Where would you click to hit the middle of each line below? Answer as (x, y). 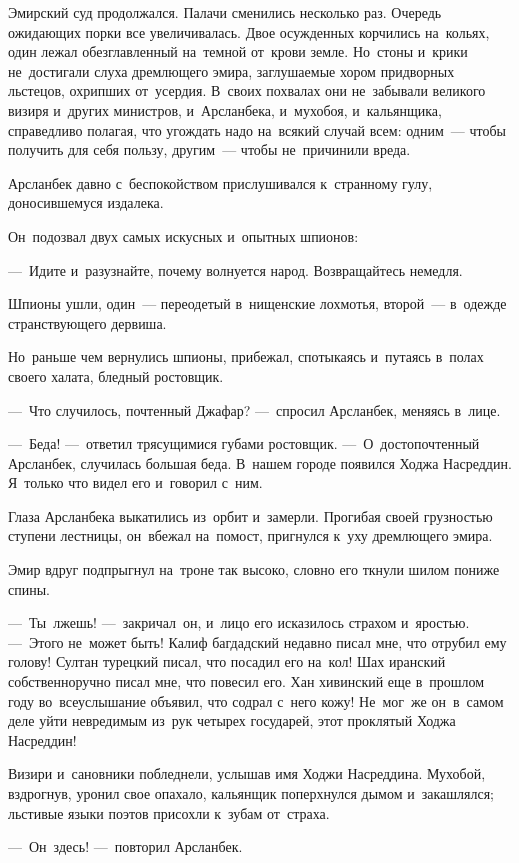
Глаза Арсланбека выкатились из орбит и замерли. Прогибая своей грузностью (250, 515)
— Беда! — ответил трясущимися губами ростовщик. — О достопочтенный (244, 443)
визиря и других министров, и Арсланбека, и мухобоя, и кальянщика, (225, 109)
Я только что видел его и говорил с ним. (135, 482)
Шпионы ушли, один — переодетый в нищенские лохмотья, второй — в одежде (257, 303)
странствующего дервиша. (87, 322)
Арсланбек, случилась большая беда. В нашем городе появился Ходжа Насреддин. (260, 462)
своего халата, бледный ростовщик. (116, 375)
